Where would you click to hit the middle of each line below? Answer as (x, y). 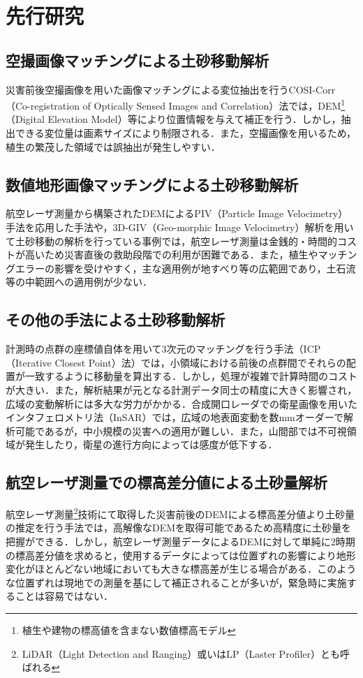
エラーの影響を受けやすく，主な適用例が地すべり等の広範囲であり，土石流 (185, 268)
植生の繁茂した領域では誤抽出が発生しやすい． (113, 146)
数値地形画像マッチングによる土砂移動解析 (152, 184)
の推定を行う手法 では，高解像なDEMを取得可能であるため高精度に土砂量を (178, 528)
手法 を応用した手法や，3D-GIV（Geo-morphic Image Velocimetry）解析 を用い (180, 227)
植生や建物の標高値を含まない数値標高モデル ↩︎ (129, 629)
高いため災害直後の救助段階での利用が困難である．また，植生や (171, 255)
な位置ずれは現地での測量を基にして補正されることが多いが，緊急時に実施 (176, 582)
